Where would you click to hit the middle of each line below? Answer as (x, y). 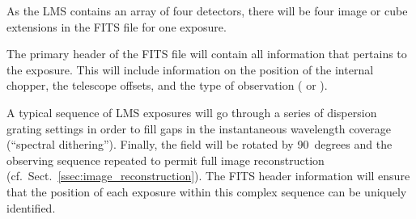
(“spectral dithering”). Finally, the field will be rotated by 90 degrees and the (200, 144)
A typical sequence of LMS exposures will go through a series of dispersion (192, 112)
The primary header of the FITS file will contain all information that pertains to (207, 54)
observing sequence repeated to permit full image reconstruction (166, 160)
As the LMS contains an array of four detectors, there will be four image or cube (207, 11)
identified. (31, 207)
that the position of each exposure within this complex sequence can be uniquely (207, 191)
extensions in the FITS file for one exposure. (117, 26)
